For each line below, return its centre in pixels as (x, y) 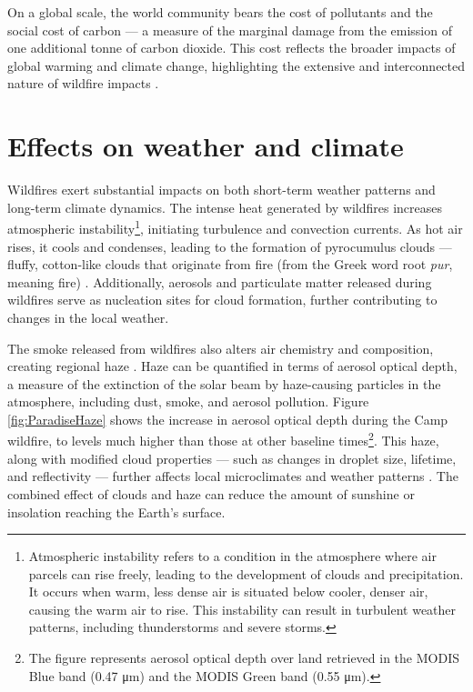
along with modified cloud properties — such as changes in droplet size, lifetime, (232, 458)
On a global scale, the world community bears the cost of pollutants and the (220, 12)
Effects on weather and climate (206, 146)
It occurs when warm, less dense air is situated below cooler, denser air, (228, 592)
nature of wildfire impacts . (83, 83)
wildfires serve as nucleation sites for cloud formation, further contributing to (222, 300)
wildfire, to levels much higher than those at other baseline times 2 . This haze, (223, 439)
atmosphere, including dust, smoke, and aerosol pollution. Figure (188, 401)
